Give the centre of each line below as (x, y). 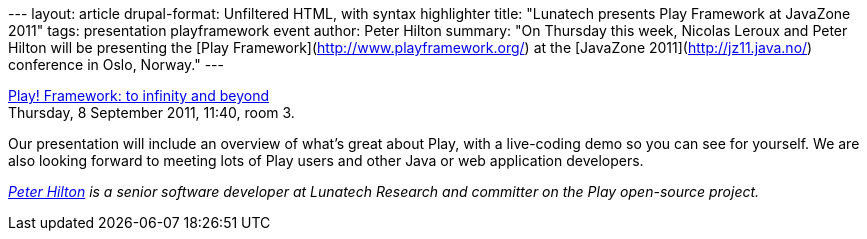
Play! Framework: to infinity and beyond (138, 95)
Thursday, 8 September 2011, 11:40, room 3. (151, 112)
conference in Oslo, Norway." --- (116, 64)
